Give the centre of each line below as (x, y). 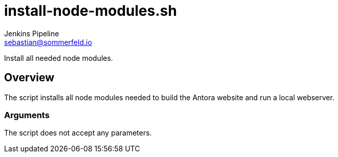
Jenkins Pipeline (32, 33)
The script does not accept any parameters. (78, 133)
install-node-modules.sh (91, 11)
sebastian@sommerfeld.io (48, 42)
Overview (29, 78)
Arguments (27, 115)
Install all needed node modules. (59, 58)
